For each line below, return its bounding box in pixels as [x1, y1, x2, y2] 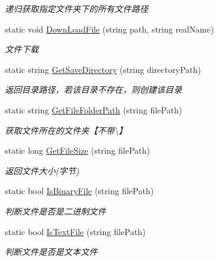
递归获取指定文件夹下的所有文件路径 [5, 2, 148, 14]
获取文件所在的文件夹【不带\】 [5, 124, 127, 136]
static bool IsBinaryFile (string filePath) [5, 184, 154, 197]
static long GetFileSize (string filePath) [5, 144, 151, 157]
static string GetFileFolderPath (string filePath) [5, 103, 182, 116]
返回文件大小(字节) [5, 164, 79, 177]
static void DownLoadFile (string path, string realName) [5, 22, 214, 35]
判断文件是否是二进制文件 [5, 204, 106, 217]
